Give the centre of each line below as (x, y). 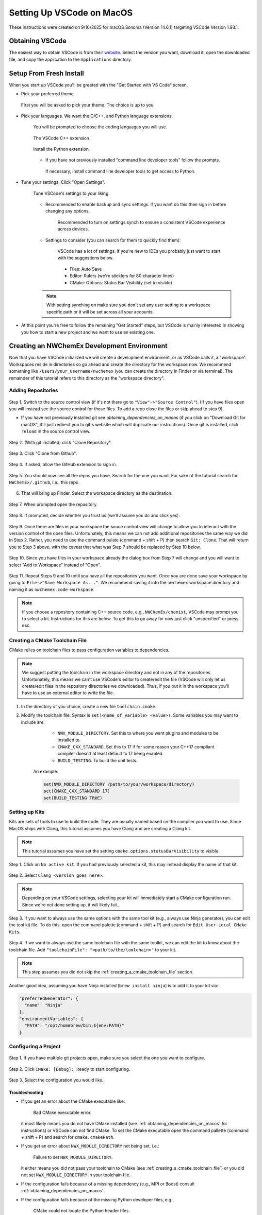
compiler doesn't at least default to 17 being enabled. (110, 754)
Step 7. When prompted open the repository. (53, 504)
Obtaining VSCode (38, 41)
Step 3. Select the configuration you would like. (56, 1080)
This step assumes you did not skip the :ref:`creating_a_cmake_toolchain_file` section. (108, 972)
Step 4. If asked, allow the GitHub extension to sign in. (63, 465)
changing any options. (67, 211)
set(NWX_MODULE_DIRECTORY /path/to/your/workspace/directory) (119, 784)
